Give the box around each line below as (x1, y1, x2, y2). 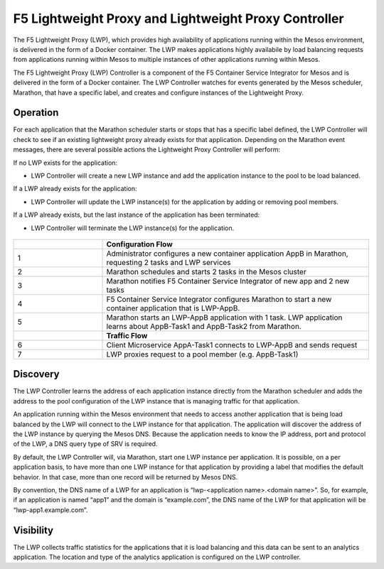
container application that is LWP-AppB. (106, 303, 240, 313)
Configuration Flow (106, 239, 174, 249)
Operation (13, 107, 59, 119)
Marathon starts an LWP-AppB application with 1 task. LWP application (106, 313, 343, 323)
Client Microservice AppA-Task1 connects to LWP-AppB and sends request (106, 340, 358, 349)
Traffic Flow (106, 330, 148, 340)
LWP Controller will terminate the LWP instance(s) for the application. (31, 224, 235, 232)
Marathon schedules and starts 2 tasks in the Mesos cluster (106, 266, 306, 276)
